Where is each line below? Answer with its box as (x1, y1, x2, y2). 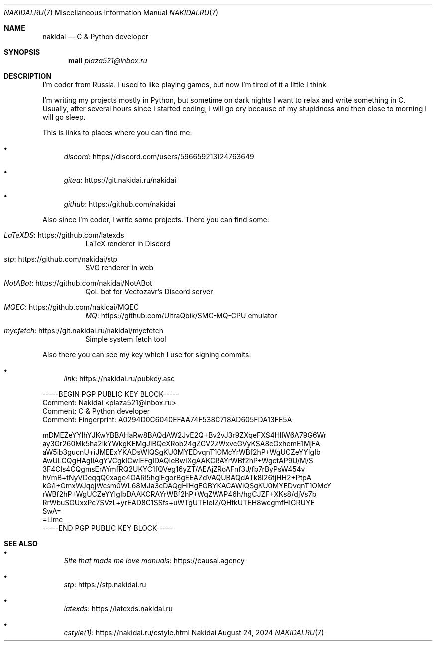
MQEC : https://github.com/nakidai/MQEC (4, 303, 139, 311)
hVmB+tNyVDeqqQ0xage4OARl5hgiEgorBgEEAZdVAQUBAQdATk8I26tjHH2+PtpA (42, 473, 312, 482)
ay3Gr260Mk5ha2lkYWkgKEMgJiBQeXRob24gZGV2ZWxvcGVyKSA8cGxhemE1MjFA (42, 439, 320, 448)
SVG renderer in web (85, 263, 154, 272)
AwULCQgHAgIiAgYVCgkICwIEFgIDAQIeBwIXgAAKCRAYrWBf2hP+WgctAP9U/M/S (42, 456, 313, 465)
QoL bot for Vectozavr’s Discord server (85, 287, 213, 296)
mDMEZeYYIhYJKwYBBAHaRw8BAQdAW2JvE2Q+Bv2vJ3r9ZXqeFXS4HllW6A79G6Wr (42, 431, 327, 439)
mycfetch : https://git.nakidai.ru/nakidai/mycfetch (4, 326, 163, 335)
